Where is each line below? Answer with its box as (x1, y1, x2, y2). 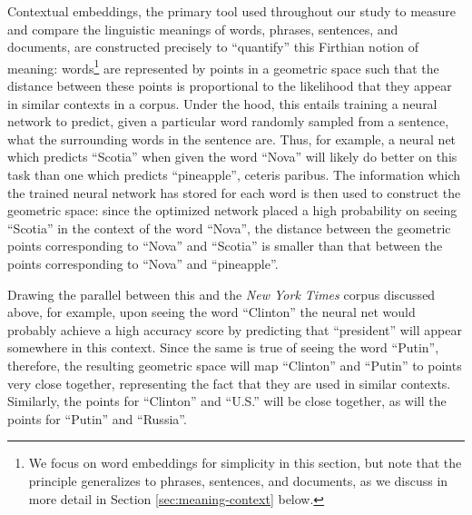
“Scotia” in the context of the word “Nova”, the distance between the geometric (7, 218, 451, 237)
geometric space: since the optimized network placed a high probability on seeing (7, 201, 457, 220)
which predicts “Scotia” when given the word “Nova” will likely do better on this (7, 147, 457, 166)
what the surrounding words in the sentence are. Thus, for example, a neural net (7, 129, 457, 148)
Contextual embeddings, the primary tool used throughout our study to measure (7, 2, 457, 20)
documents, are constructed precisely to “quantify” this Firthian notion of (7, 37, 418, 56)
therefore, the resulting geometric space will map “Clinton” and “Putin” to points (7, 355, 462, 374)
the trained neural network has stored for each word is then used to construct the (7, 183, 461, 202)
